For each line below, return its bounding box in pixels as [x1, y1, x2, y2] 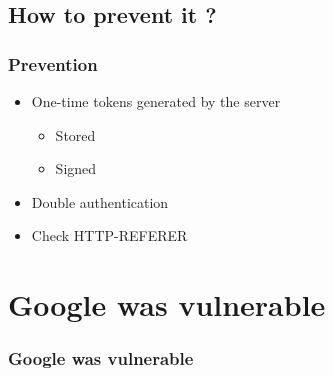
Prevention [8, 51, 98, 76]
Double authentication [31, 191, 169, 212]
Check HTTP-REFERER [31, 225, 188, 246]
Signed [55, 158, 97, 179]
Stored [55, 124, 96, 145]
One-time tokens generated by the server [31, 91, 281, 111]
